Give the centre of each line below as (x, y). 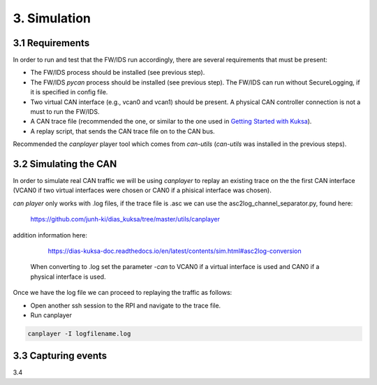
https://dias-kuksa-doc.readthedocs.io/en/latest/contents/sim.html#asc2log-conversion (175, 251)
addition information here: (50, 235)
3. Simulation (52, 18)
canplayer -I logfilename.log (79, 333)
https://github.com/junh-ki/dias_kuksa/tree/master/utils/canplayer (125, 219)
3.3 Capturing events (60, 356)
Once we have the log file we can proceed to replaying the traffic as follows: (123, 293)
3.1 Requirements (51, 43)
